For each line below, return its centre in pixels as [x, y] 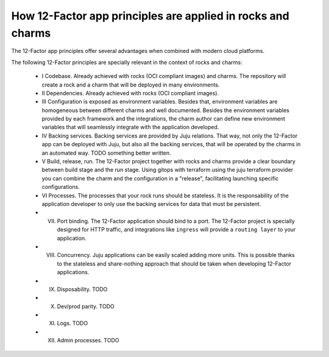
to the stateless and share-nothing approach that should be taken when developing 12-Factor [174, 263]
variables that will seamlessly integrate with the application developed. [130, 127]
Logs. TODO [73, 323]
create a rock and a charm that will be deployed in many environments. [131, 85]
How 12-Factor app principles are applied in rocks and [150, 16]
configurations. [61, 187]
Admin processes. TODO [88, 341]
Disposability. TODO [82, 289]
